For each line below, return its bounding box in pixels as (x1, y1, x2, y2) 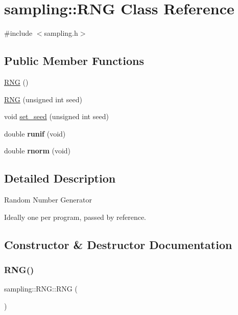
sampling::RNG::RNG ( (4, 283, 78, 294)
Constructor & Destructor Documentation (4, 236, 232, 252)
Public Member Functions (4, 53, 144, 69)
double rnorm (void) (4, 145, 71, 156)
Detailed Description (4, 170, 116, 186)
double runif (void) (4, 128, 66, 139)
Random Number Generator (4, 194, 92, 205)
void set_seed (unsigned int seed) (4, 111, 109, 122)
